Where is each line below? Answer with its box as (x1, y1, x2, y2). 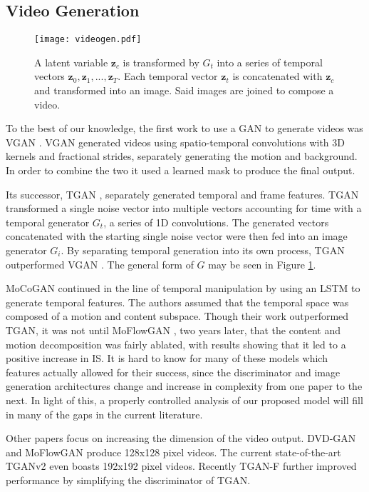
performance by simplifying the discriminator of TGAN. (6, 472, 251, 487)
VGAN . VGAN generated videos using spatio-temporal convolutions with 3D (6, 134, 345, 149)
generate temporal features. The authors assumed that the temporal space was (6, 294, 349, 309)
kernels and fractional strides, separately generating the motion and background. (6, 149, 358, 164)
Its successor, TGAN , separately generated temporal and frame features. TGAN (6, 186, 359, 201)
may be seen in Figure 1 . (208, 256, 316, 271)
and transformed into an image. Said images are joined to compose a (34, 83, 334, 98)
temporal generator (6, 214, 90, 229)
